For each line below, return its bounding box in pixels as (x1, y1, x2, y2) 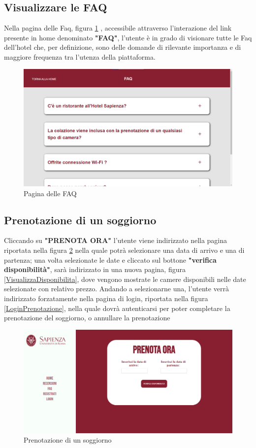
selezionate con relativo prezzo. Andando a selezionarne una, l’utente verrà (4, 283, 229, 294)
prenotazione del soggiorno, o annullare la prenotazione (4, 312, 170, 323)
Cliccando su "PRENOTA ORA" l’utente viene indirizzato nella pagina (4, 235, 227, 245)
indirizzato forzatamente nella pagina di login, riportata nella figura (4, 293, 208, 304)
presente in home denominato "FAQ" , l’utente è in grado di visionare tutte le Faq (4, 32, 252, 42)
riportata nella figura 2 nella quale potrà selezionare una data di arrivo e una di (4, 245, 245, 255)
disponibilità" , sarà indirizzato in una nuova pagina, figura (4, 264, 186, 275)
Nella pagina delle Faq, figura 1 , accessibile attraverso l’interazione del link (4, 23, 232, 33)
